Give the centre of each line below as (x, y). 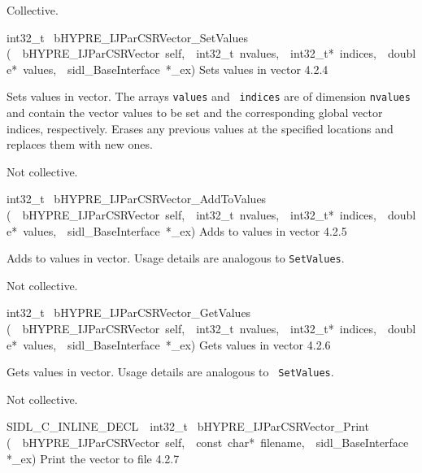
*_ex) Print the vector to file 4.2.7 (93, 458)
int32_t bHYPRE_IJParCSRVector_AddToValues (137, 199)
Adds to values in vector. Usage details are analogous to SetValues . (176, 258)
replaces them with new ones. (80, 144)
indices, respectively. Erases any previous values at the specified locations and (200, 128)
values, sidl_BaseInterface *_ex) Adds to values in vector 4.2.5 (185, 230)
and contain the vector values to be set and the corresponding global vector (195, 113)
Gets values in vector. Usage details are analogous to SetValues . (170, 372)
